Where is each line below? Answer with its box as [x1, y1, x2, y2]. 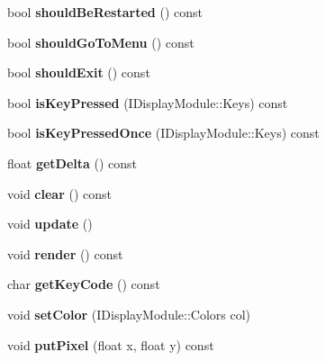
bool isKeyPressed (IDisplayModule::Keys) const [7, 93, 288, 112]
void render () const [7, 244, 123, 263]
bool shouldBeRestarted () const [7, 3, 203, 21]
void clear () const [7, 184, 112, 203]
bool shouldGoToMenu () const [7, 32, 195, 51]
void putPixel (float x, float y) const [7, 335, 214, 354]
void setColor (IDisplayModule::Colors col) [7, 304, 251, 323]
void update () [7, 214, 93, 233]
